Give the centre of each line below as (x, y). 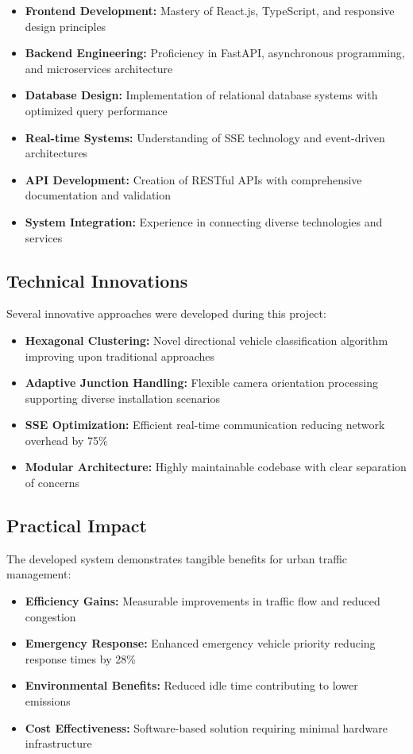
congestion (50, 616)
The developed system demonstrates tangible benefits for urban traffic (177, 558)
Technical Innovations (97, 280)
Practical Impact (77, 526)
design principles (66, 26)
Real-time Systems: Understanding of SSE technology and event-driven (205, 137)
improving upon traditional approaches (120, 356)
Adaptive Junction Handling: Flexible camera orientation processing (201, 383)
